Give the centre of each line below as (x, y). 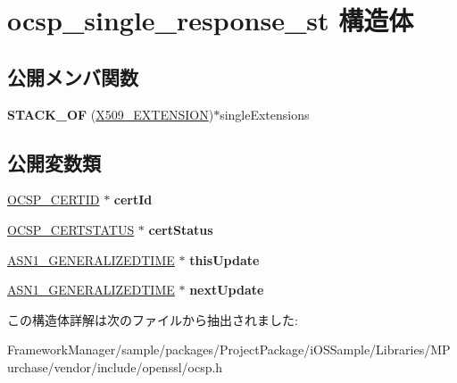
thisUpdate (224, 259)
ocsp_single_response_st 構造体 (211, 20)
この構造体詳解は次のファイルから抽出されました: (153, 319)
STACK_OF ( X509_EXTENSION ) (111, 114)
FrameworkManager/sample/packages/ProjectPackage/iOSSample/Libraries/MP (229, 350)
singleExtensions (265, 114)
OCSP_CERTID (54, 200)
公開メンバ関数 (73, 76)
